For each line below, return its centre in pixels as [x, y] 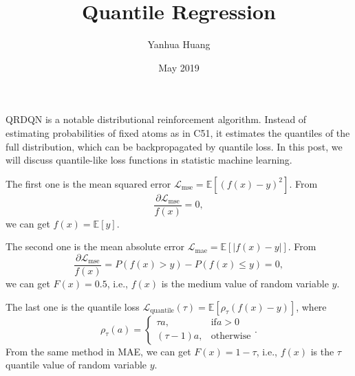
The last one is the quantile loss [73, 306]
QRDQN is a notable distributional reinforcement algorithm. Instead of [156, 119]
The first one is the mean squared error [88, 183]
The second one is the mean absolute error [95, 246]
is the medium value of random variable [245, 283]
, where [311, 306]
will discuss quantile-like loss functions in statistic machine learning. [149, 160]
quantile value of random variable [76, 365]
